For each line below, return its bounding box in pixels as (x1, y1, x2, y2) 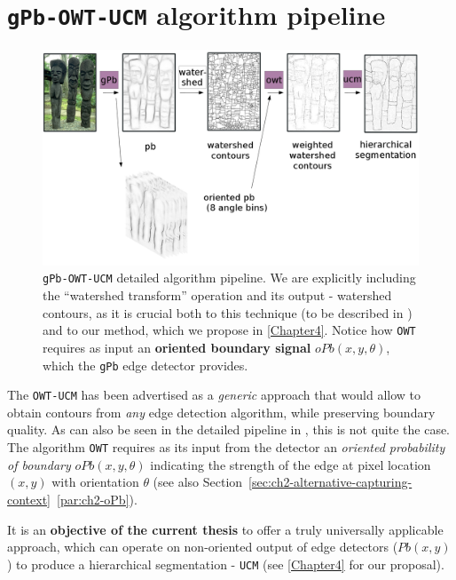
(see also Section (153, 473, 243, 491)
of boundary (7, 455, 71, 473)
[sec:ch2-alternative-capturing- (248, 473, 413, 491)
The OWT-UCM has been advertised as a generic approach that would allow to (7, 385, 421, 404)
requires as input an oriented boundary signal (43, 338, 311, 356)
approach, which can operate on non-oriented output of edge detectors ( (7, 537, 398, 556)
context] (7, 489, 51, 508)
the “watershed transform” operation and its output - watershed (43, 286, 392, 305)
